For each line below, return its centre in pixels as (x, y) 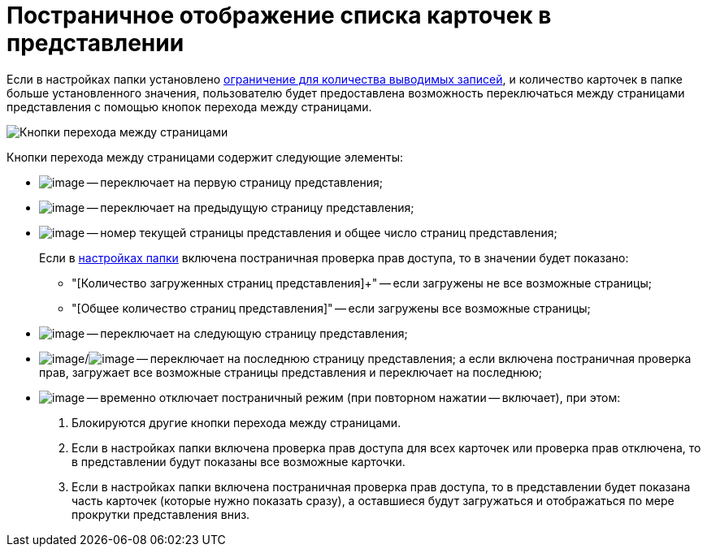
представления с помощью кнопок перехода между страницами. (189, 106)
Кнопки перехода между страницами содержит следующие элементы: (205, 157)
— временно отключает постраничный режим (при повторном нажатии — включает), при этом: (353, 397)
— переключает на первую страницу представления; (234, 182)
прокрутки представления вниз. (161, 514)
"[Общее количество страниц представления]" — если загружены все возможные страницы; (331, 308)
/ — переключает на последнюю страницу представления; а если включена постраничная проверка (388, 358)
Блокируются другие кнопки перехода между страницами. (236, 422)
